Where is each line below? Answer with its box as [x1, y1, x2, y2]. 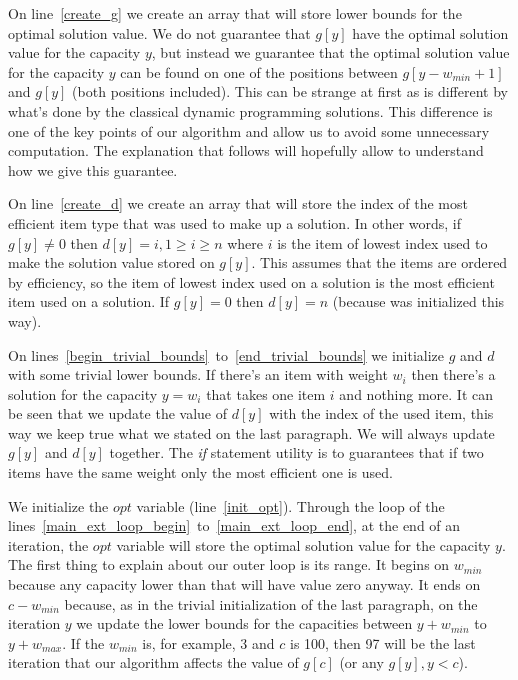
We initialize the [8, 495, 109, 516]
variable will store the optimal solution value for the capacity [116, 534, 491, 555]
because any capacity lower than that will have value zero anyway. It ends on [8, 574, 481, 595]
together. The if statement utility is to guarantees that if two [109, 442, 484, 463]
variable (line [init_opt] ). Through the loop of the [136, 495, 445, 516]
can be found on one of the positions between [120, 61, 398, 82]
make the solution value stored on [8, 252, 215, 273]
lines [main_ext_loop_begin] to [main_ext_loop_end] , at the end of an [8, 515, 461, 536]
